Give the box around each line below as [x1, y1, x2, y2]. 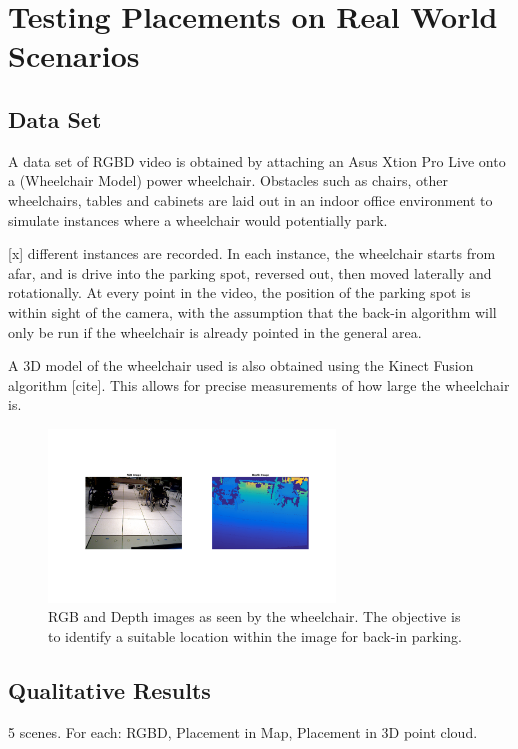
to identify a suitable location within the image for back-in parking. [48, 625, 462, 646]
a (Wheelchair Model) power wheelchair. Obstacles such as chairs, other [8, 170, 448, 191]
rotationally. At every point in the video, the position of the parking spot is [8, 282, 471, 303]
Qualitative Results [8, 674, 211, 705]
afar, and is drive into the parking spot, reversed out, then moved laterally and [8, 262, 492, 283]
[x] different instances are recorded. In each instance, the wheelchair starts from [8, 243, 496, 264]
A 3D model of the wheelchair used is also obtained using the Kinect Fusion [8, 355, 474, 376]
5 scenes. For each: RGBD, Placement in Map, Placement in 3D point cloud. [8, 721, 478, 742]
